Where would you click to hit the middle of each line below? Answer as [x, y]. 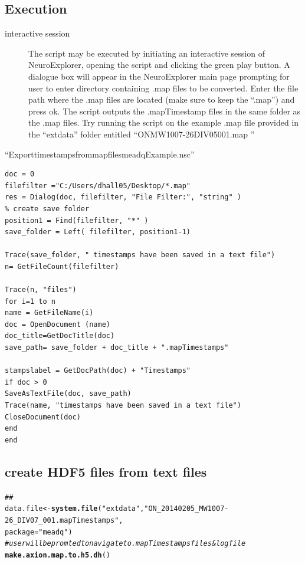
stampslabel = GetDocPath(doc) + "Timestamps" [98, 371]
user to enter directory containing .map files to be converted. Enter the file [163, 88]
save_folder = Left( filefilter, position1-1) [98, 232]
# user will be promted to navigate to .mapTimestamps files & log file [125, 544]
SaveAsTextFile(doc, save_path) [68, 394]
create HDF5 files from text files [106, 471]
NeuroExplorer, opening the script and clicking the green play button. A [159, 65]
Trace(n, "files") [41, 290]
